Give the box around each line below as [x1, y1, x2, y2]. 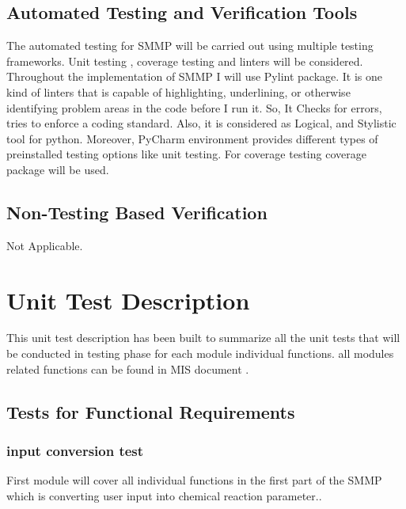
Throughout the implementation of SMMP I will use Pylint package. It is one [6, 68, 383, 85]
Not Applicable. [6, 237, 83, 253]
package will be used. [6, 161, 109, 177]
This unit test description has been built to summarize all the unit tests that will [6, 329, 400, 346]
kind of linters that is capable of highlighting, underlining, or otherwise [6, 83, 351, 100]
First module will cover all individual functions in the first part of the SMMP [6, 472, 382, 488]
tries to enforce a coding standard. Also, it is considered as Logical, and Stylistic [6, 115, 397, 131]
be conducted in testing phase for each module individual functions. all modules [6, 345, 394, 362]
